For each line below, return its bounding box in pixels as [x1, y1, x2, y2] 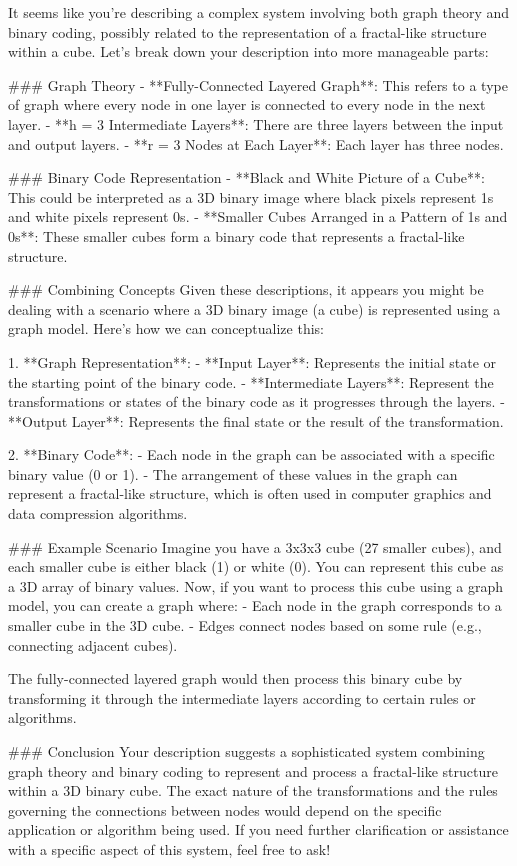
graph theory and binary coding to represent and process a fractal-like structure [8, 760, 498, 781]
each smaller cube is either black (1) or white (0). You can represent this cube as [8, 556, 504, 577]
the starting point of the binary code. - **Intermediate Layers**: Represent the [8, 371, 494, 392]
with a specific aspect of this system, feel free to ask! [8, 838, 331, 859]
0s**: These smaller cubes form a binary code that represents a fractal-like [8, 225, 465, 246]
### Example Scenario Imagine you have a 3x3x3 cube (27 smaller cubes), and [8, 536, 502, 557]
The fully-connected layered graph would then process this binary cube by [8, 668, 463, 689]
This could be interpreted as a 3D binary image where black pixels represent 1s [8, 186, 494, 207]
